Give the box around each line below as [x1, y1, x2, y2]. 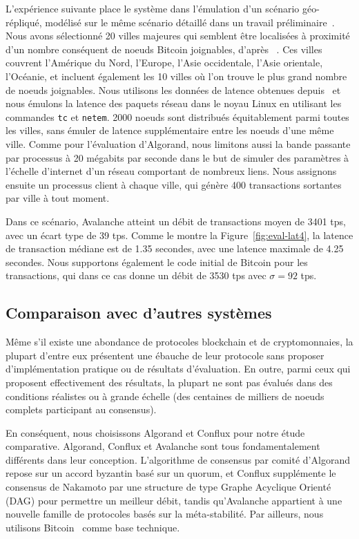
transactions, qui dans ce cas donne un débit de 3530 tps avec [6, 268, 266, 283]
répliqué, [6, 15, 42, 29]
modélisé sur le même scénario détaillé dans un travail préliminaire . [45, 15, 335, 29]
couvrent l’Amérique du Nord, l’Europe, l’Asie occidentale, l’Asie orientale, [6, 55, 323, 70]
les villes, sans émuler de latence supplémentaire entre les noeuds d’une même [6, 123, 334, 138]
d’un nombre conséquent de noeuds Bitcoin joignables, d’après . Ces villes [6, 41, 322, 56]
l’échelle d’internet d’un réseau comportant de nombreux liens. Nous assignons [6, 164, 337, 178]
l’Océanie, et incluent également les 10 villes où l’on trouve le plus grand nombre [6, 68, 347, 83]
